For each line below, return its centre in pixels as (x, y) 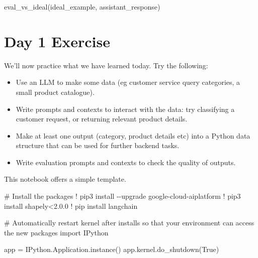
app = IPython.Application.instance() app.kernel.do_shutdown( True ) (112, 249)
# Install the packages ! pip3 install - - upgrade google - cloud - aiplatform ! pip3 (122, 196)
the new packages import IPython (56, 232)
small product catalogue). (55, 92)
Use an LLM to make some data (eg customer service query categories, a (128, 82)
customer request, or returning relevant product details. (102, 119)
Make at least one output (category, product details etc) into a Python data (133, 135)
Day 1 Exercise (57, 41)
